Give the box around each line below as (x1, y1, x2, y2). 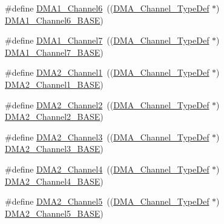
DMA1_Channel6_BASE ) (5, 13, 104, 26)
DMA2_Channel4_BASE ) (5, 174, 104, 187)
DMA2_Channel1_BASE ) (5, 77, 104, 90)
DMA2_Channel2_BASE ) (5, 110, 104, 123)
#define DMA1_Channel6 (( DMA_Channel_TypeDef (5, 2, 209, 14)
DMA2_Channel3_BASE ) (5, 142, 104, 155)
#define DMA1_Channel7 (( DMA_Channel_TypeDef (5, 34, 209, 47)
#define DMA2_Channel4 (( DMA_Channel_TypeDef (5, 162, 209, 175)
